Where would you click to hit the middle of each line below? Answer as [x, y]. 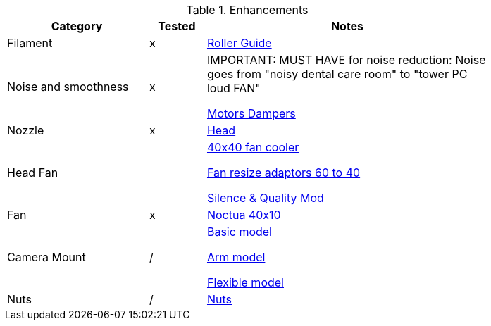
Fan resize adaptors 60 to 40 [284, 173]
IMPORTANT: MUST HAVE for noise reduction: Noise [346, 60]
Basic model [239, 232]
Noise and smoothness [68, 87]
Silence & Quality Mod [265, 198]
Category [77, 26]
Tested [177, 26]
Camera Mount [46, 257]
